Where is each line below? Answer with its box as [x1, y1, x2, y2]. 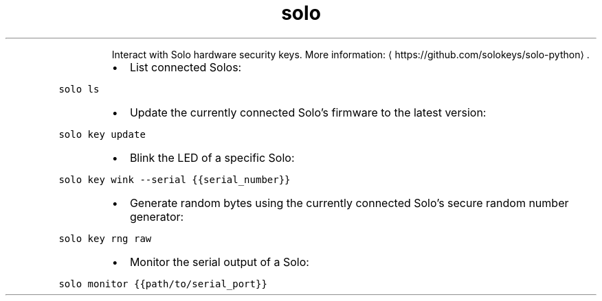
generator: [129, 209, 184, 224]
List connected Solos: [129, 60, 242, 74]
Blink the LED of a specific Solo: [129, 150, 295, 165]
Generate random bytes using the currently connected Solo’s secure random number [129, 195, 569, 210]
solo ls [58, 83, 100, 95]
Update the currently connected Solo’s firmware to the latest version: [129, 105, 487, 119]
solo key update [58, 128, 146, 140]
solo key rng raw [58, 232, 152, 244]
